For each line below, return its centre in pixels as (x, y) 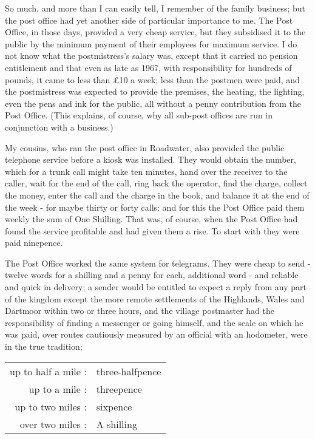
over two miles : (53, 424)
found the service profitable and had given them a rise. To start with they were (152, 230)
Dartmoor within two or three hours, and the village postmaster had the (140, 311)
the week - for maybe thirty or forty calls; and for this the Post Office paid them (155, 207)
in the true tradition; (44, 346)
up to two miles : (51, 406)
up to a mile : (58, 389)
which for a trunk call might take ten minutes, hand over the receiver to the (146, 171)
